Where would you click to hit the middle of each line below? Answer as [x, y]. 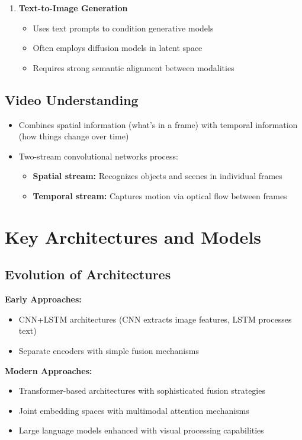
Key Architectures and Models [133, 236]
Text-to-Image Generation [73, 8]
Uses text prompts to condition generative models [123, 28]
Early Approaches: [43, 299]
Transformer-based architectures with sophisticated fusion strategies [142, 390]
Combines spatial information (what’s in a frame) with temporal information [158, 124]
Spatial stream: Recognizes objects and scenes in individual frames [158, 176]
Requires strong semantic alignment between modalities [134, 67]
